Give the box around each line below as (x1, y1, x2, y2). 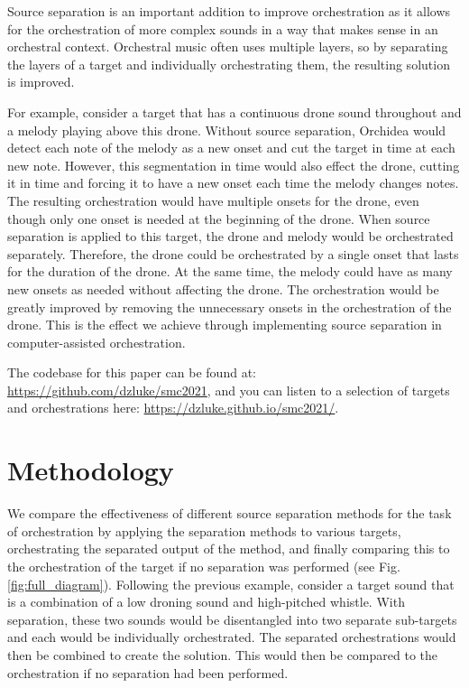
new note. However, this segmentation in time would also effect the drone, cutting (7, 155, 460, 174)
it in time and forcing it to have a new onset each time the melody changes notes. (7, 173, 459, 192)
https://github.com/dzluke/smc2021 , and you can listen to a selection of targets (7, 380, 450, 399)
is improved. (7, 72, 75, 91)
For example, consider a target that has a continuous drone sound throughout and (7, 102, 462, 121)
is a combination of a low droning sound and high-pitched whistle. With (7, 592, 405, 611)
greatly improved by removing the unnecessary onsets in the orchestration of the (7, 297, 452, 316)
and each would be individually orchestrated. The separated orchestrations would (7, 628, 456, 646)
